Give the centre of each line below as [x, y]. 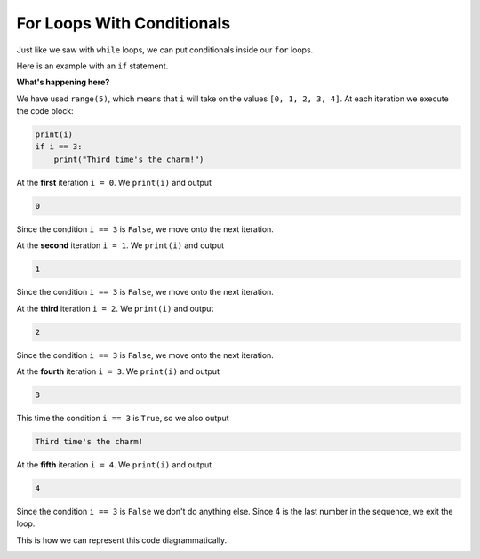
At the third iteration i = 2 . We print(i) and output [115, 308]
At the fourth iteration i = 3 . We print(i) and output [118, 371]
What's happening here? [63, 82]
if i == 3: [59, 147]
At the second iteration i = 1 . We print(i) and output [120, 245]
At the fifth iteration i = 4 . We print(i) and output [114, 464]
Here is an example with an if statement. [92, 66]
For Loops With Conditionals [124, 23]
